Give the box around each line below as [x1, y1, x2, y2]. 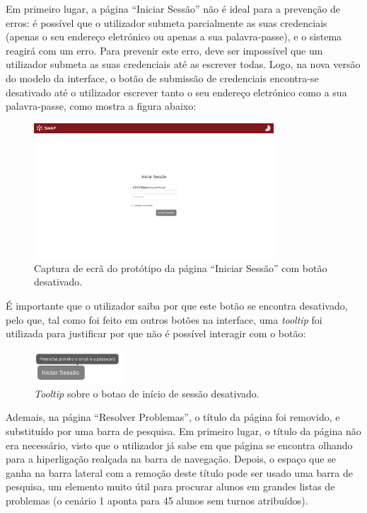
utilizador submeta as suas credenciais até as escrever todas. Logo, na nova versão [6, 57, 361, 72]
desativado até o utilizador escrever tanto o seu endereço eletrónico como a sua [6, 84, 347, 99]
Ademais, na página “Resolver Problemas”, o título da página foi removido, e [6, 410, 340, 424]
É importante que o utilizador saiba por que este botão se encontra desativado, [6, 298, 348, 312]
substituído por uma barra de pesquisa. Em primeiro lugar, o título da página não [6, 423, 361, 438]
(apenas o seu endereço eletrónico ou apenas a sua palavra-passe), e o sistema [6, 29, 342, 44]
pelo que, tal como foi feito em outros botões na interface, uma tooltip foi [6, 312, 322, 327]
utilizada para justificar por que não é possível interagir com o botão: [6, 326, 306, 341]
